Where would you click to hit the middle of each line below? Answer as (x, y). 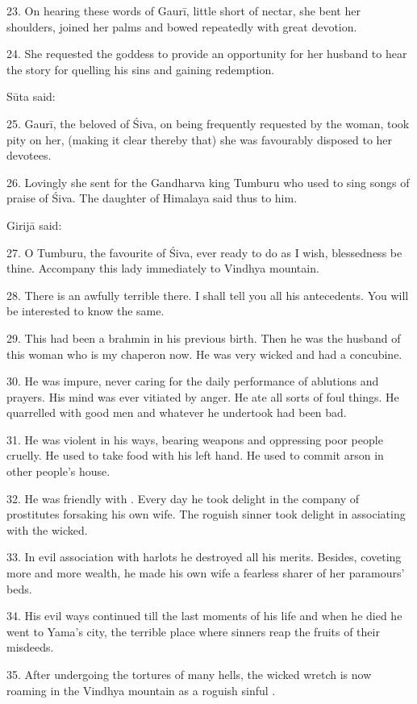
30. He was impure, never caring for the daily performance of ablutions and (193, 381)
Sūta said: (31, 96)
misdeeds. (30, 647)
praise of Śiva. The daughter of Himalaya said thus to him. (152, 198)
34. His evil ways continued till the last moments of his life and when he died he (204, 616)
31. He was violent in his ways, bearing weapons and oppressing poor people (195, 439)
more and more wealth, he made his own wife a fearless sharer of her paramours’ (206, 573)
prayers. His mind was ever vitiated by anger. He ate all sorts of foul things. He (203, 396)
